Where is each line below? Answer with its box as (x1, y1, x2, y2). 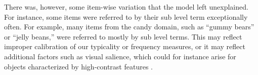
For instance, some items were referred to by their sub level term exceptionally (4, 11, 248, 22)
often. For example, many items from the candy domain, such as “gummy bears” (4, 21, 254, 32)
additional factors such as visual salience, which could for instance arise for (4, 51, 236, 61)
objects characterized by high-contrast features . (4, 61, 153, 71)
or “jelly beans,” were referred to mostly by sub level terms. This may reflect (4, 31, 242, 42)
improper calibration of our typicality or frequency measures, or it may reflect (4, 41, 245, 52)
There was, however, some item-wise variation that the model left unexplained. (4, 2, 248, 12)
